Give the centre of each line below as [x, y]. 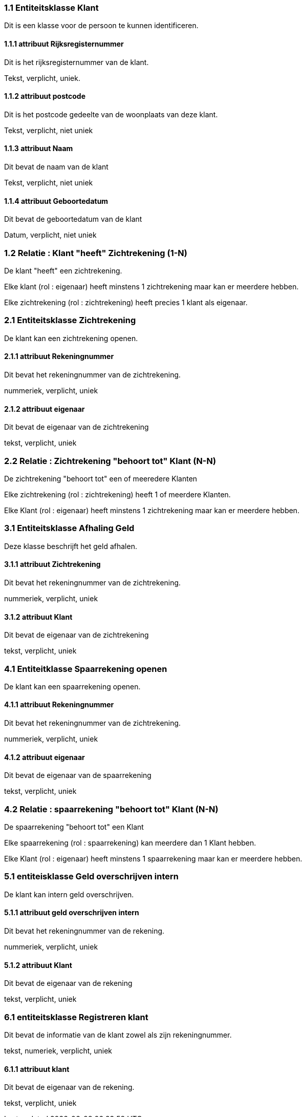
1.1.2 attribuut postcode [45, 96]
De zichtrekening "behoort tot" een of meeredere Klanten [101, 478]
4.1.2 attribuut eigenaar [45, 757]
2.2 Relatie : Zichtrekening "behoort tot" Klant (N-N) [110, 461]
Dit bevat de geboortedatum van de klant [73, 219]
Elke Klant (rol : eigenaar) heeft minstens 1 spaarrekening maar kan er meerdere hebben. [153, 859]
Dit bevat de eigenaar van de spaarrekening [78, 775]
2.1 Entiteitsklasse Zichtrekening [70, 320]
